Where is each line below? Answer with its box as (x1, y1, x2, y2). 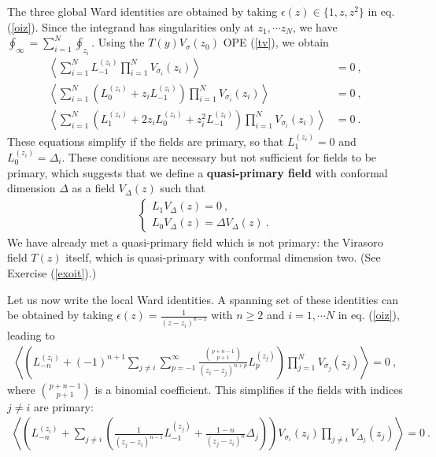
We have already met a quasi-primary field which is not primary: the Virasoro (7, 233, 383, 250)
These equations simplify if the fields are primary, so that (7, 132, 284, 149)
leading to (7, 327, 55, 343)
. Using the (91, 34, 145, 50)
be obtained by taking (7, 307, 113, 323)
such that (160, 180, 205, 196)
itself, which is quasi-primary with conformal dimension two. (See (65, 249, 381, 266)
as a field (72, 180, 116, 196)
